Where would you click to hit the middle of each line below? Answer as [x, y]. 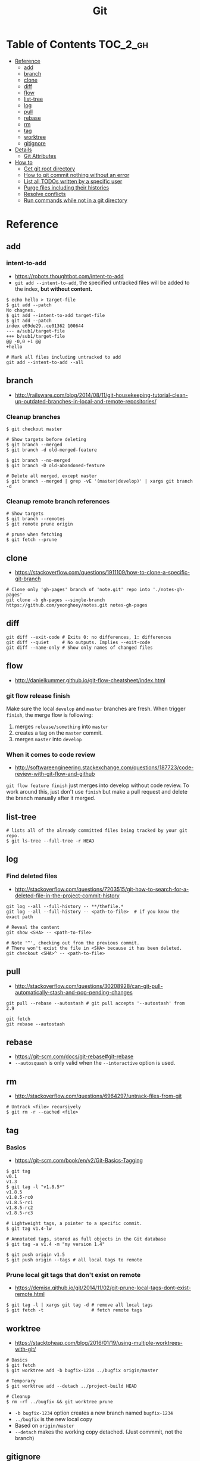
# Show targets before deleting [46, 439]
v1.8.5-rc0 [20, 1197]
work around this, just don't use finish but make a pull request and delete [97, 792]
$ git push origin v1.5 [36, 1255]
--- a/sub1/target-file [36, 331]
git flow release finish [38, 695]
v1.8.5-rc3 [20, 1213]
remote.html [29, 1294]
